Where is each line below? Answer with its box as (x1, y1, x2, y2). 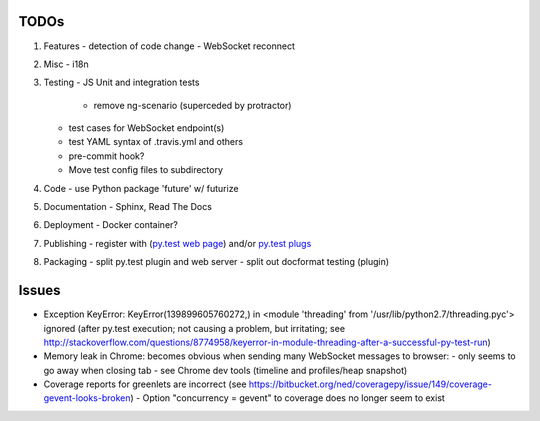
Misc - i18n (43, 58, 89, 70)
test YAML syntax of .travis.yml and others (68, 136, 244, 148)
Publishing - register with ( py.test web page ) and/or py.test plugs (43, 237, 312, 249)
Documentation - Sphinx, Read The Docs (43, 201, 212, 213)
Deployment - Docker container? (43, 219, 179, 231)
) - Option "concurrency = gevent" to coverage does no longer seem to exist (130, 392, 445, 404)
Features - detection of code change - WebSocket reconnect (43, 40, 295, 52)
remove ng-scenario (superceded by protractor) (93, 99, 292, 111)
